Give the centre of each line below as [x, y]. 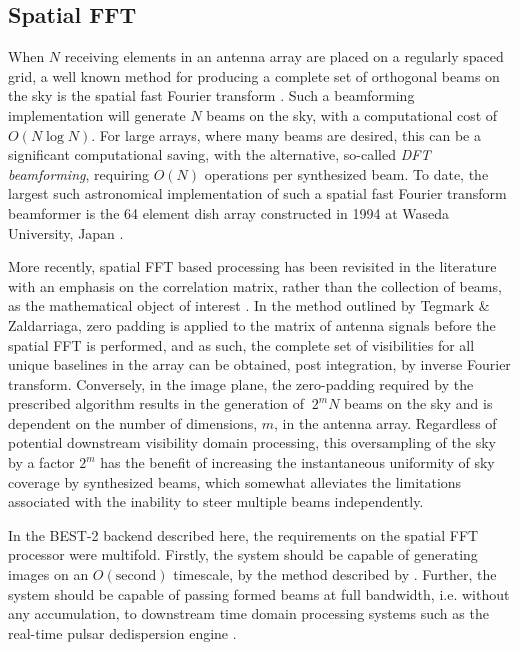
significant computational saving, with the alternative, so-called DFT [219, 154]
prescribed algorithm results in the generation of [156, 403]
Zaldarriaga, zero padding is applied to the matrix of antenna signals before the [252, 324]
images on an [48, 574]
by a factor [41, 462]
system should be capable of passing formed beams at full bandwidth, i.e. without [259, 593]
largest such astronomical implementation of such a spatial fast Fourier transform [257, 193]
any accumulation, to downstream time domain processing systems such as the [248, 613]
